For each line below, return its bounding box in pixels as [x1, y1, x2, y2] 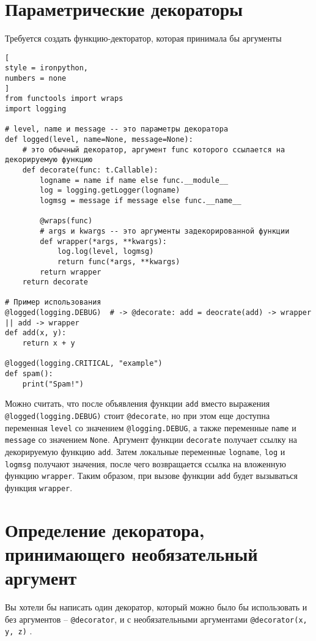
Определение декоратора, [5, 517, 205, 542]
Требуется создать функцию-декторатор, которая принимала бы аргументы [5, 32, 282, 45]
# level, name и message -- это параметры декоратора [5, 125, 229, 134]
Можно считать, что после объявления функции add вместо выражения [5, 397, 270, 410]
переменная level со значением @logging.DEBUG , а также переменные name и [5, 421, 296, 434]
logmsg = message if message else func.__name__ [40, 196, 241, 205]
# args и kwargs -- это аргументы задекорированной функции [40, 226, 290, 235]
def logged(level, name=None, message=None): [5, 135, 193, 144]
